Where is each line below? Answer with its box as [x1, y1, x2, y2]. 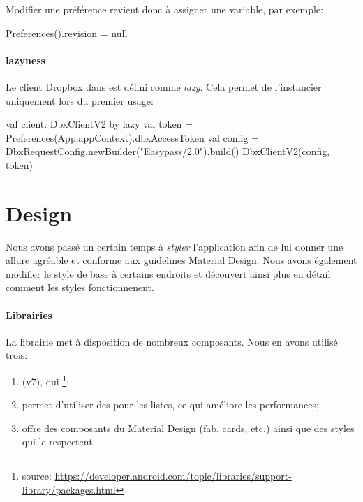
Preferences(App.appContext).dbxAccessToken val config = [6, 130, 259, 145]
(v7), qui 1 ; [22, 372, 70, 388]
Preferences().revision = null [6, 25, 128, 40]
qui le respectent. [22, 434, 96, 449]
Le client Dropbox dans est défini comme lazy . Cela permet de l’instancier [6, 79, 322, 94]
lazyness [6, 52, 45, 67]
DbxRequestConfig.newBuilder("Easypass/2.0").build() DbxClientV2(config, [6, 144, 330, 158]
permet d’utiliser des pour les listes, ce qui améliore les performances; [22, 397, 319, 412]
